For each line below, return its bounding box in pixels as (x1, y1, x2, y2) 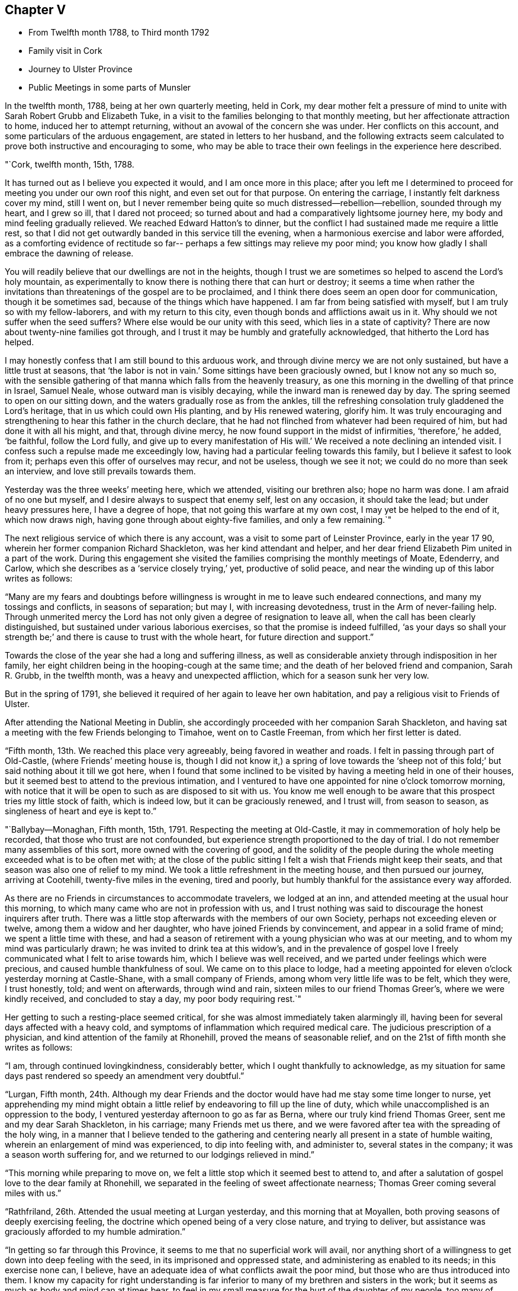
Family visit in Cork (28, 46, 102, 56)
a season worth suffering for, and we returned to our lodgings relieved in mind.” (5, 1149, 314, 1160)
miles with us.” (5, 1188, 62, 1199)
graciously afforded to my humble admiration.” (5, 1226, 186, 1237)
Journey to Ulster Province (28, 64, 133, 75)
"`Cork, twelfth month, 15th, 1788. (5, 159, 134, 170)
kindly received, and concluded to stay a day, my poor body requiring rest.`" (5, 994, 302, 1004)
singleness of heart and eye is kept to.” (5, 806, 157, 817)
